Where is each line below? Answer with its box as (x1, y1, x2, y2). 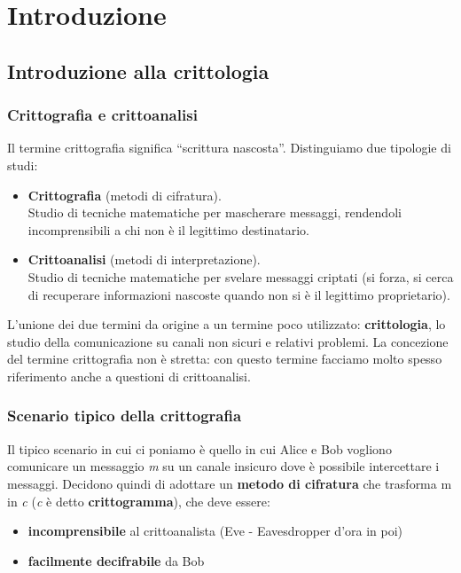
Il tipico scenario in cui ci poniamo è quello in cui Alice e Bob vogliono (7, 439, 392, 458)
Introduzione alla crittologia (7, 57, 270, 84)
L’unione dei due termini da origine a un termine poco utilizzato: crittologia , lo (7, 315, 446, 334)
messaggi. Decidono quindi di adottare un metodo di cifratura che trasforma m (7, 474, 452, 492)
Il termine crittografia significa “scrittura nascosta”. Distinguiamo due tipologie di (7, 138, 451, 157)
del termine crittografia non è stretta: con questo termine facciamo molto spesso (7, 349, 442, 368)
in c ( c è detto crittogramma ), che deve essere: (7, 491, 270, 510)
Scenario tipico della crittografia (7, 404, 242, 427)
